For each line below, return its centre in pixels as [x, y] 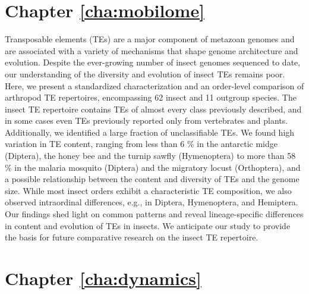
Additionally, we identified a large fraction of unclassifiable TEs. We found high [150, 132]
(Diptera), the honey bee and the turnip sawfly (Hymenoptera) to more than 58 [150, 156]
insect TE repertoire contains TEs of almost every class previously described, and [153, 109]
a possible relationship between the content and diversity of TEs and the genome [152, 179]
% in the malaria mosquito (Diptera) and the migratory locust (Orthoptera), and [153, 167]
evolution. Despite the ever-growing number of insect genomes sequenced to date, [153, 62]
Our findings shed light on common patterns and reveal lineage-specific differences [154, 214]
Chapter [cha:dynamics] [103, 278]
